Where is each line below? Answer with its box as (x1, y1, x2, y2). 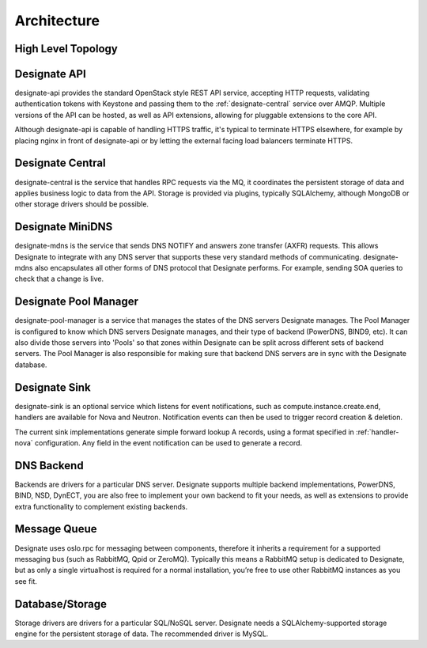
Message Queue (14, 522, 98, 536)
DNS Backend (14, 459, 84, 472)
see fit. (14, 576, 37, 585)
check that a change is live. (14, 274, 104, 284)
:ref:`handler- (356, 427, 399, 437)
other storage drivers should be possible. (14, 199, 149, 209)
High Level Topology (14, 42, 118, 55)
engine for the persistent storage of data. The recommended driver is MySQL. (14, 629, 269, 639)
